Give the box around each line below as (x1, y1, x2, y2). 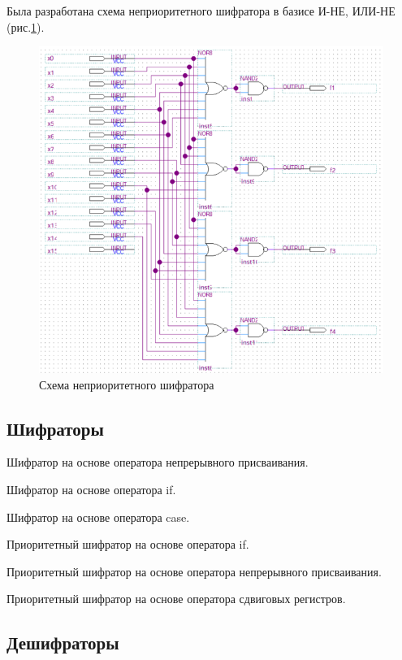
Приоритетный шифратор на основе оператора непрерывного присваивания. (6, 562, 382, 580)
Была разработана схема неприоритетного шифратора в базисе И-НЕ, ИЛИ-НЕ (6, 2, 396, 19)
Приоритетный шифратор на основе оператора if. (6, 536, 249, 553)
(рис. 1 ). (6, 18, 45, 35)
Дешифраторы (6, 630, 119, 655)
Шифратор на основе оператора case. (6, 508, 190, 525)
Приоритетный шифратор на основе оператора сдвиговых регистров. (6, 590, 346, 607)
